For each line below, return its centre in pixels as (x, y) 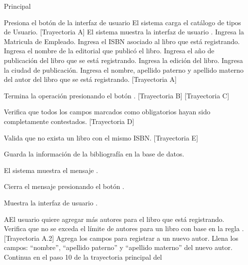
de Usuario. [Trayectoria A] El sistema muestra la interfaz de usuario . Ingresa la (124, 32)
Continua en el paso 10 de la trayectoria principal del (83, 257)
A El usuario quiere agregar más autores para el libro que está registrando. (114, 219)
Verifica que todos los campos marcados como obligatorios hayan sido (107, 112)
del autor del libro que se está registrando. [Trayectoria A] (90, 79)
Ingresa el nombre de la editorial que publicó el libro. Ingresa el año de (109, 51)
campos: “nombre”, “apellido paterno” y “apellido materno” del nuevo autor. (118, 247)
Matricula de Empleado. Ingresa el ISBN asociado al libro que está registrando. (122, 41)
